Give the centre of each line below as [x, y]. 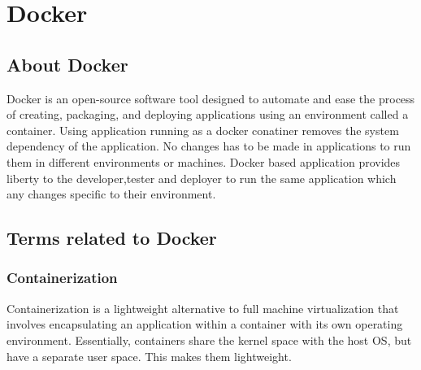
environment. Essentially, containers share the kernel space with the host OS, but [209, 340]
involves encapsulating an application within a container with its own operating [205, 324]
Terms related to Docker [112, 238]
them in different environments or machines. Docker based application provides [204, 161]
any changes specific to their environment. [111, 194]
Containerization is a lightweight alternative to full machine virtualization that [203, 308]
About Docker [67, 64]
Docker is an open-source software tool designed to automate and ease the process [211, 98]
